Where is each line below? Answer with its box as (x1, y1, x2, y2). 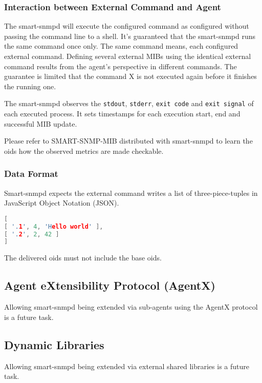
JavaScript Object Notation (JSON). (4, 197, 119, 208)
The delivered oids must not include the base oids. (4, 252, 162, 263)
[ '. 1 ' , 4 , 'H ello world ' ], (4, 223, 103, 230)
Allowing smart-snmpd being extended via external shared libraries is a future (4, 360, 249, 371)
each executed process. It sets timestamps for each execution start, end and (4, 108, 241, 119)
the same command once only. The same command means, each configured (4, 41, 238, 51)
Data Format (4, 167, 58, 180)
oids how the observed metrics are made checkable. (4, 145, 164, 156)
